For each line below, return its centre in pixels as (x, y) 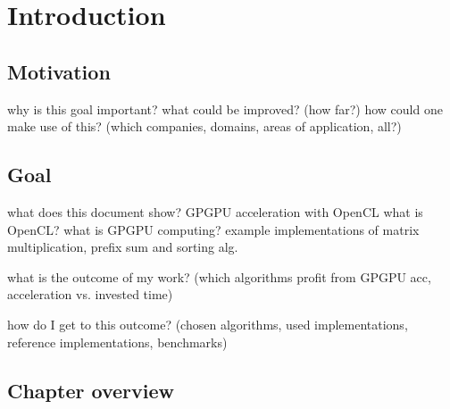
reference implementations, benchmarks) (117, 342)
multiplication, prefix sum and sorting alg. (123, 247)
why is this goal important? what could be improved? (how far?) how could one (225, 109)
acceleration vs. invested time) (90, 294)
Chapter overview (91, 390)
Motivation (59, 71)
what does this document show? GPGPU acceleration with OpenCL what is (215, 211)
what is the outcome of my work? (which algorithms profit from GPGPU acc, (219, 276)
